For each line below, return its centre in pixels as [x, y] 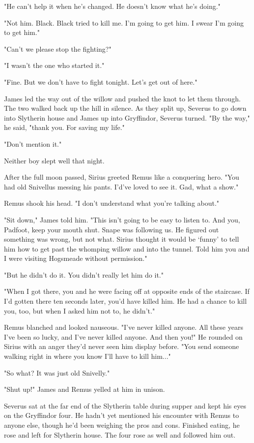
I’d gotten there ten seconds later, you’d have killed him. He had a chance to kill [126, 301]
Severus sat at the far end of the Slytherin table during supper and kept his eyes [125, 405]
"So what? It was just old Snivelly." [57, 372]
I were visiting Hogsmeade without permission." [76, 258]
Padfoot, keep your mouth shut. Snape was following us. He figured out [112, 229]
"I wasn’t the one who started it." [54, 65]
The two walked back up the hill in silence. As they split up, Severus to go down [125, 108]
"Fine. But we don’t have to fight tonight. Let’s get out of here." [101, 81]
